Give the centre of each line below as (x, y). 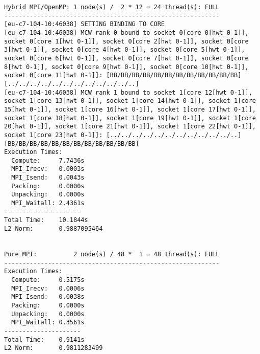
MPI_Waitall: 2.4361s (48, 203)
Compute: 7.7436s (48, 160)
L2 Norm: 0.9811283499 (54, 348)
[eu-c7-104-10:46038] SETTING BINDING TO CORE (84, 24)
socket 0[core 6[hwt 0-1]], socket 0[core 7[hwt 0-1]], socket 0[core (126, 58)
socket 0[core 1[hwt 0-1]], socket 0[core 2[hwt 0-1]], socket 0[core (126, 41)
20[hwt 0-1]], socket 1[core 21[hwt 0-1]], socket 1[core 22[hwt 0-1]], (130, 127)
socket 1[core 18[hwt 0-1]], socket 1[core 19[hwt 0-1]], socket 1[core (130, 118)
